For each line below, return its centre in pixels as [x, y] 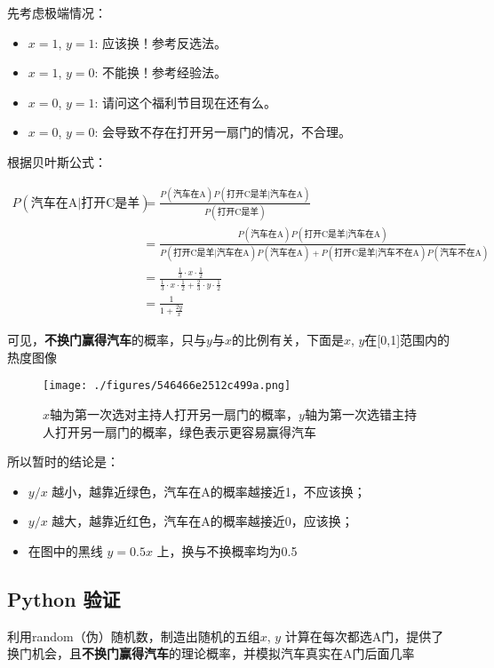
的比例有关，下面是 [287, 340]
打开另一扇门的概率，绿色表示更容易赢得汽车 [185, 431]
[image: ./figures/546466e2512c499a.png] [167, 386]
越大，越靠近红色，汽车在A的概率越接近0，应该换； [203, 521]
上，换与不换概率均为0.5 [227, 551]
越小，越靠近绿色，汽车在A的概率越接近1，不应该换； [209, 491]
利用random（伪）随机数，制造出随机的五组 [134, 636]
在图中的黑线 [65, 551]
